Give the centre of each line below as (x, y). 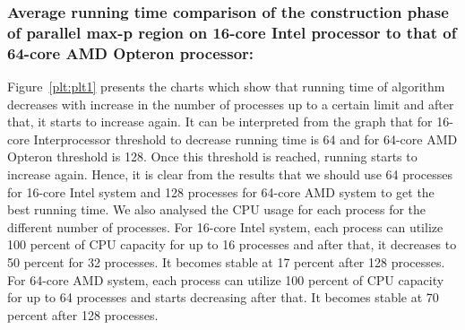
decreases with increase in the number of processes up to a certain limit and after (231, 104)
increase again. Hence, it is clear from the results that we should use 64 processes (230, 174)
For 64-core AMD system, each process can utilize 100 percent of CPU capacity (226, 279)
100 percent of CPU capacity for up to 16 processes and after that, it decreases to (232, 244)
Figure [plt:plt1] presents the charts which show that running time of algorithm (226, 87)
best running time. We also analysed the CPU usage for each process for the (217, 209)
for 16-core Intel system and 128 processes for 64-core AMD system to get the (221, 191)
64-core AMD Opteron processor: (131, 52)
